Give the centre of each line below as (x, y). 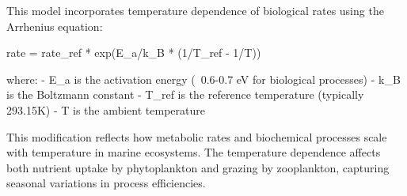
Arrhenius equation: (55, 26)
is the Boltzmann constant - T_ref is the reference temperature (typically (185, 94)
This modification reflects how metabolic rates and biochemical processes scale (197, 136)
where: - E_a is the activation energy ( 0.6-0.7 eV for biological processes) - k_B (203, 79)
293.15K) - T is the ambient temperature (106, 109)
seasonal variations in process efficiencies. (106, 183)
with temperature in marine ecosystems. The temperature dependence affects (194, 152)
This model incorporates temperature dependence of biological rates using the (195, 10)
